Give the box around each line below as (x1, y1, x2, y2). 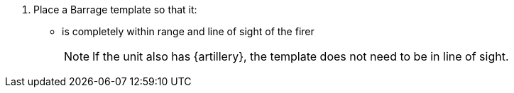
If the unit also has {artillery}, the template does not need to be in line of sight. (92, 49, 509, 63)
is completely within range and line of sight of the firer (62, 25, 315, 37)
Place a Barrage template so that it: (33, 4, 197, 15)
